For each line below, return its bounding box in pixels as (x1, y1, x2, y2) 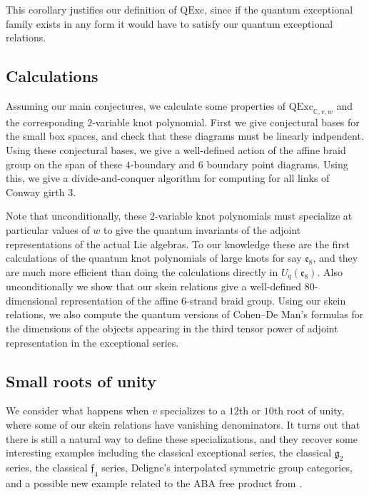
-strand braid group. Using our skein (186, 292, 346, 307)
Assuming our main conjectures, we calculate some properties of (6, 98, 286, 113)
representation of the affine (61, 292, 178, 307)
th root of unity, (273, 403, 345, 418)
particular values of (6, 222, 90, 237)
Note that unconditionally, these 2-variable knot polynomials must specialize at (6, 208, 353, 223)
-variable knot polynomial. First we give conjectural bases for (92, 114, 360, 129)
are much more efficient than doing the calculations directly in (6, 264, 278, 279)
